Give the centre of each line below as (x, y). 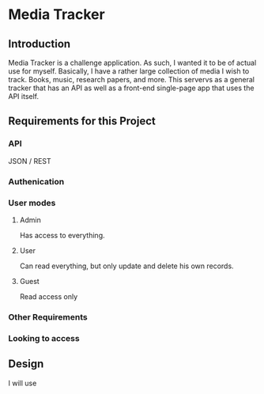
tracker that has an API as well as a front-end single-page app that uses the (131, 88)
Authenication (36, 181)
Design (26, 364)
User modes (32, 203)
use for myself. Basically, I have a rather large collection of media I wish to (129, 71)
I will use (23, 383)
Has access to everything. (62, 235)
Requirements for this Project (82, 121)
